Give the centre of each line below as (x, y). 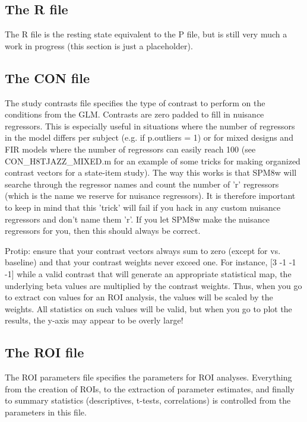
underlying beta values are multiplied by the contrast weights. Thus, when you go (153, 285)
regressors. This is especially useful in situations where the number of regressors (150, 126)
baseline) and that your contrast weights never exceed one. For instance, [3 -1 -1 (151, 262)
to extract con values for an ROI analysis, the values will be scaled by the (139, 297)
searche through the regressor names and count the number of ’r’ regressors (142, 184)
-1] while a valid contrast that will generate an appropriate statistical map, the (148, 273)
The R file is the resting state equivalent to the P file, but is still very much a (146, 34)
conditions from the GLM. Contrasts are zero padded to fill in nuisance (134, 114)
